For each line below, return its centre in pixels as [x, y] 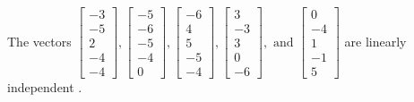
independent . [45, 87]
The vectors [39, 41]
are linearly [375, 41]
